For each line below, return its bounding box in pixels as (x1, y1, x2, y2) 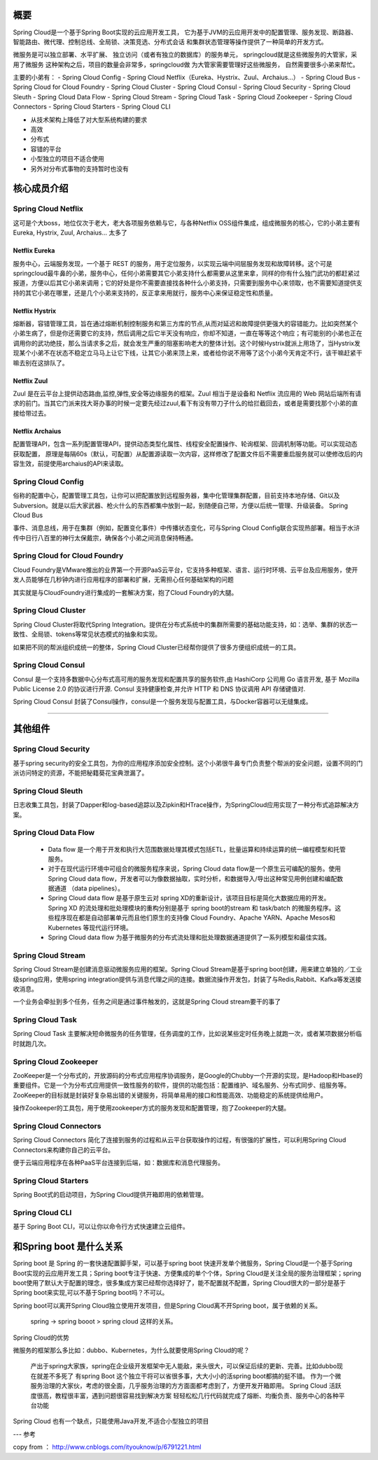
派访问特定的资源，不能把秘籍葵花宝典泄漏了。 (13, 768, 148, 777)
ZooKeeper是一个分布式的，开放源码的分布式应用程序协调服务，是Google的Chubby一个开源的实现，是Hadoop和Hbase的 (13, 1072, 363, 1079)
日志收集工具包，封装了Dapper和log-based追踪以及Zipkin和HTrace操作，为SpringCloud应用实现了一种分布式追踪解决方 (13, 801, 360, 809)
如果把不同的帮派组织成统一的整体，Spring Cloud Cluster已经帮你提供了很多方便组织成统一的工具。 (13, 643, 300, 651)
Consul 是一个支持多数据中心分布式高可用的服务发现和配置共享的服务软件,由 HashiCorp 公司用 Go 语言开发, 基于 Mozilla (13, 675, 360, 683)
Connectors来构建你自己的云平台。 (13, 1145, 115, 1154)
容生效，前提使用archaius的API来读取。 (13, 459, 127, 468)
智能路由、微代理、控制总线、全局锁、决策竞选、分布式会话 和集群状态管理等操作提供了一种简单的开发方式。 (13, 37, 328, 45)
